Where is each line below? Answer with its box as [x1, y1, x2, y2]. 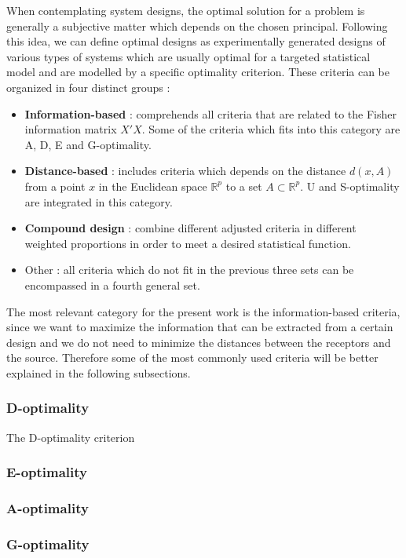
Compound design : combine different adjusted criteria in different [24, 220, 357, 236]
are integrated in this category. [24, 193, 173, 210]
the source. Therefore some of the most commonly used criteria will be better [6, 349, 379, 366]
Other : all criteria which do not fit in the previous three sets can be [24, 261, 354, 278]
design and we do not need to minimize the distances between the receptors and [6, 334, 391, 350]
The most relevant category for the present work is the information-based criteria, [6, 303, 401, 319]
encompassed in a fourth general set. [24, 276, 200, 293]
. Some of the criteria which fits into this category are [141, 121, 401, 137]
